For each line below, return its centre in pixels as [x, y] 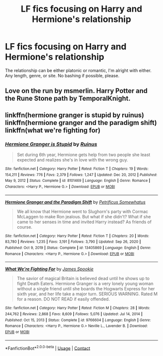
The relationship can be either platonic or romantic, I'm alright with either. [78, 70]
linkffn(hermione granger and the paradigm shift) [81, 123]
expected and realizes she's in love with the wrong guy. [73, 160]
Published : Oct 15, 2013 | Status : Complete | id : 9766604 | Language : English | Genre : [78, 320]
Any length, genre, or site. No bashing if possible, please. [62, 75]
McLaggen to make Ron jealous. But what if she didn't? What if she [84, 216]
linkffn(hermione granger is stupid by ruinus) [75, 115]
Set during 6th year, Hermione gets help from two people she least [83, 155]
